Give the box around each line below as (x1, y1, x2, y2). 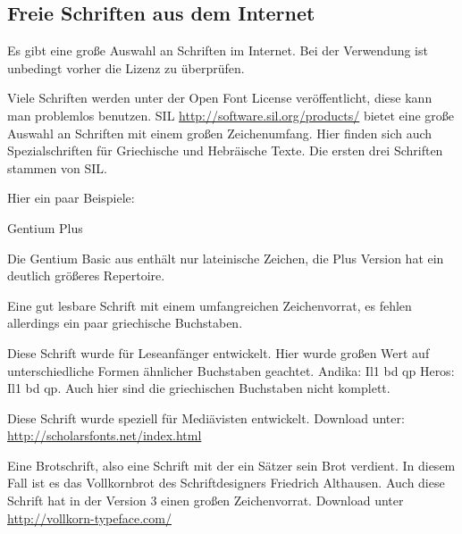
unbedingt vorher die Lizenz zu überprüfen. (7, 58, 245, 77)
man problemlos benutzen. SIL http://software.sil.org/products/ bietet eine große (7, 105, 455, 124)
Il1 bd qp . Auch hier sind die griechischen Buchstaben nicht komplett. (7, 379, 391, 397)
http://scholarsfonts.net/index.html (7, 426, 202, 445)
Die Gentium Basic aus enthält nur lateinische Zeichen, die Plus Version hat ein (7, 248, 444, 267)
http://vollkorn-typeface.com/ (7, 508, 172, 527)
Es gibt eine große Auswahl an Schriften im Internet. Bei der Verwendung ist (7, 41, 428, 60)
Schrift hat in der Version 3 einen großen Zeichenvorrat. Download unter (7, 491, 404, 510)
